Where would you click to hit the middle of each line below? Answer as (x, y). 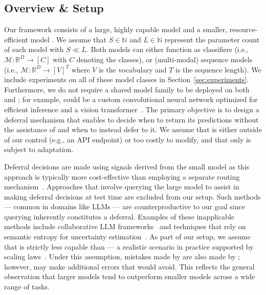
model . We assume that (69, 39)
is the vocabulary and (133, 69)
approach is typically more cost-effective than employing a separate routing (122, 176)
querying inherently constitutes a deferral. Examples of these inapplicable (119, 216)
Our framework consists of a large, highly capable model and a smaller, (116, 29)
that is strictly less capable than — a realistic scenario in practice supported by (129, 246)
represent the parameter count (212, 39)
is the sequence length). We (218, 69)
